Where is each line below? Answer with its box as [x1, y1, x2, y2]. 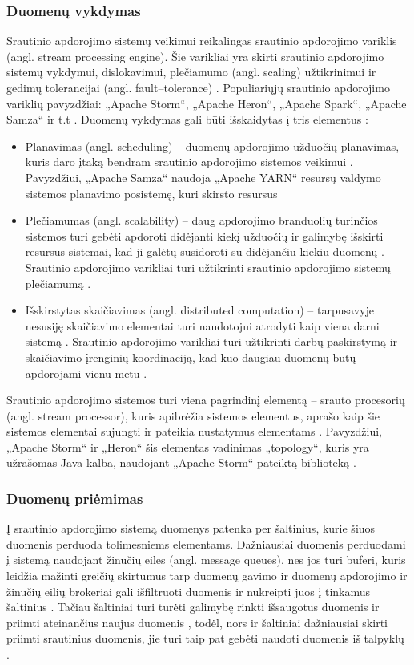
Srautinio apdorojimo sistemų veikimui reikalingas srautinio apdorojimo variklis [6, 32, 397, 49]
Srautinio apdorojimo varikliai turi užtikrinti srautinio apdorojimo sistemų [25, 258, 391, 275]
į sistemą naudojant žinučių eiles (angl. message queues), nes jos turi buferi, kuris [6, 551, 406, 568]
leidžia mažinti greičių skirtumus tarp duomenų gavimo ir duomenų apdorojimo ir [6, 567, 408, 584]
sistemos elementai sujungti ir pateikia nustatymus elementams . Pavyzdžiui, [6, 423, 382, 440]
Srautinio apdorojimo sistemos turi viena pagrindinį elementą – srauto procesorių [6, 391, 405, 408]
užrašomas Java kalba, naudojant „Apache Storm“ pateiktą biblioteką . [6, 454, 356, 471]
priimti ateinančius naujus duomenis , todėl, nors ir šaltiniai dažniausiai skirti [6, 614, 388, 631]
